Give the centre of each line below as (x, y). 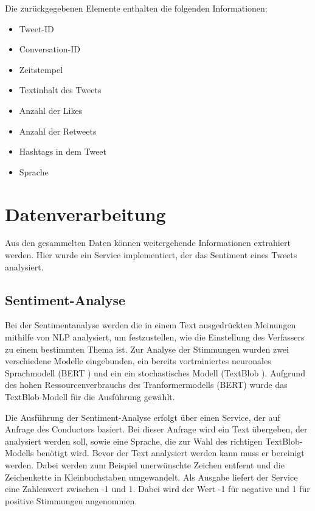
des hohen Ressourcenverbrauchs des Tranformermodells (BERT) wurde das (146, 385)
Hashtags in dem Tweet (63, 151)
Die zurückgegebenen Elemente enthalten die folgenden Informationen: (136, 8)
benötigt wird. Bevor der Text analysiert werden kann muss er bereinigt (171, 453)
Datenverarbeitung (85, 213)
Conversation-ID (50, 49)
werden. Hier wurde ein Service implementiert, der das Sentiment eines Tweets (151, 255)
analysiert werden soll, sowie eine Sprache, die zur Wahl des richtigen (134, 441)
